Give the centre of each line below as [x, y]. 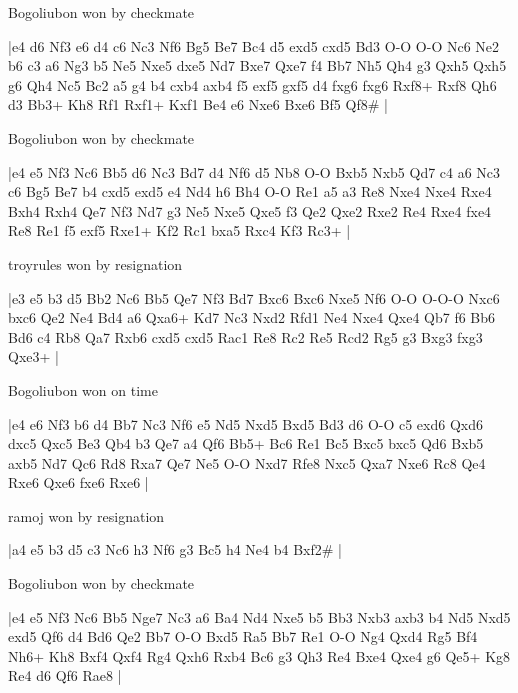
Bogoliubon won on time [83, 389]
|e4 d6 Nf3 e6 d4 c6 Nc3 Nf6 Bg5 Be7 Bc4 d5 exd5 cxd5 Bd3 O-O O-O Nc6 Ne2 [254, 45]
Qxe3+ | [33, 356]
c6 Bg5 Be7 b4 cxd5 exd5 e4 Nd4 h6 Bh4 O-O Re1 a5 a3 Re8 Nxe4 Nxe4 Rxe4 [250, 191]
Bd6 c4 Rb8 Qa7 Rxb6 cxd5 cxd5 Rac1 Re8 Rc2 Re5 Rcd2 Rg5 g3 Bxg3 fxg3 [245, 336]
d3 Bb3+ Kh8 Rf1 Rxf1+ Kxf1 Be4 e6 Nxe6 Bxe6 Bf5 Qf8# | [198, 104]
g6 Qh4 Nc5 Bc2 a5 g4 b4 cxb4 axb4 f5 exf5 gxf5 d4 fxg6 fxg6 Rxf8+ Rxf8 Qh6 [252, 84]
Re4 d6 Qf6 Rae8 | [65, 675]
